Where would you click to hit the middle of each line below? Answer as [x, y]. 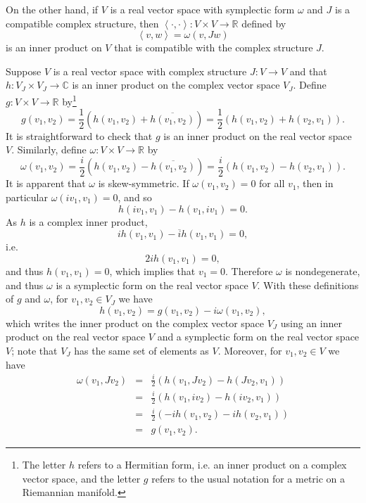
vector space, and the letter [81, 478]
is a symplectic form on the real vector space [152, 285]
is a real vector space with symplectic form [202, 9]
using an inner [311, 323]
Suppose [24, 71]
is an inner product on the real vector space [258, 135]
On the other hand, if [52, 9]
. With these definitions [308, 285]
